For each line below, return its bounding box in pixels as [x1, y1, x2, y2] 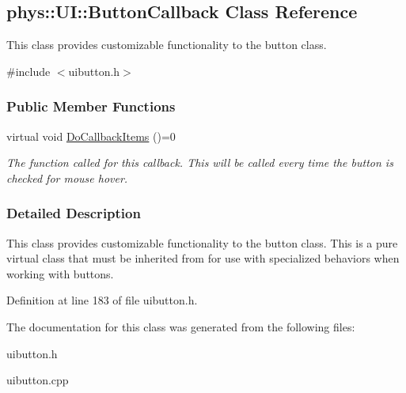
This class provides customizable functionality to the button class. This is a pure [6, 234, 398, 251]
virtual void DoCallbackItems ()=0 [6, 127, 176, 144]
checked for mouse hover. [6, 169, 128, 186]
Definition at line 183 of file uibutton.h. [6, 292, 198, 308]
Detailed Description [6, 203, 141, 223]
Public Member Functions [6, 96, 176, 116]
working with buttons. [6, 265, 114, 282]
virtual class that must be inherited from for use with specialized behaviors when [6, 250, 400, 266]
